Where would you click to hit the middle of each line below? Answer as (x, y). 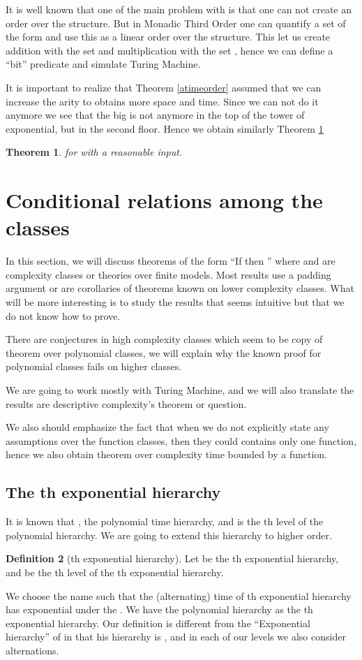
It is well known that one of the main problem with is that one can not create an (179, 9)
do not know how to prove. (63, 315)
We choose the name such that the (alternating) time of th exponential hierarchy (179, 595)
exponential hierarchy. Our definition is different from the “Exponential (158, 623)
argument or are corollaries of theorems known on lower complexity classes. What (180, 288)
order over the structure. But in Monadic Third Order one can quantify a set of (176, 23)
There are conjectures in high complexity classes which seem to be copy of (164, 339)
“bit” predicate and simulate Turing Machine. (103, 64)
